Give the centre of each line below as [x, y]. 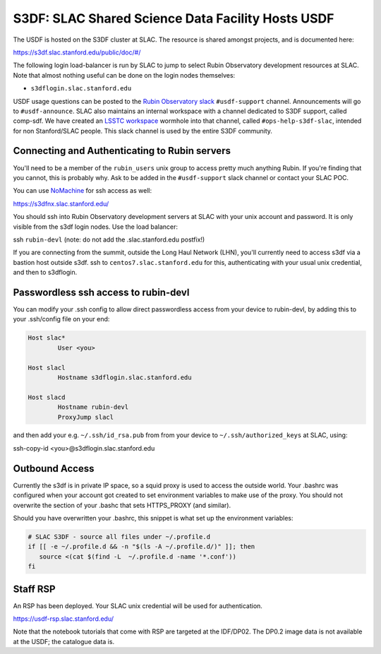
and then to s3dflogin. [45, 273]
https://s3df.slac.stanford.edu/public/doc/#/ [77, 52]
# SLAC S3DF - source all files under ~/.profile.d [119, 536]
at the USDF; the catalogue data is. [64, 641]
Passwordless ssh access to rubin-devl [101, 292]
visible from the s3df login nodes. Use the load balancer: [96, 227]
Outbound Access [54, 469]
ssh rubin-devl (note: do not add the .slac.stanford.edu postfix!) [109, 239]
